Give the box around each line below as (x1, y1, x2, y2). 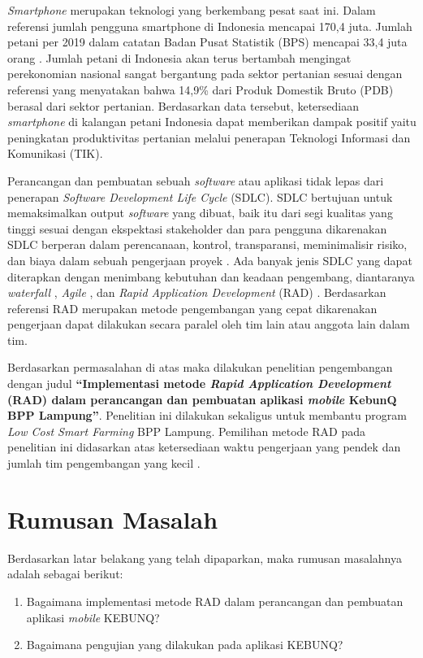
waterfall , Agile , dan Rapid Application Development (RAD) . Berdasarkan (7, 284, 386, 301)
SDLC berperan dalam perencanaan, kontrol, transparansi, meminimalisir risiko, (7, 236, 408, 253)
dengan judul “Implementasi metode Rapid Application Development (7, 375, 391, 392)
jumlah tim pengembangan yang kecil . (7, 455, 201, 472)
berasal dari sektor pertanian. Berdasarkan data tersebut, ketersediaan (7, 97, 359, 114)
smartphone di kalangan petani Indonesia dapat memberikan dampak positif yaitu (7, 113, 417, 130)
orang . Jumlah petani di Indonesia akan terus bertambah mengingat (7, 49, 352, 66)
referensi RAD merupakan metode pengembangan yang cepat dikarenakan (7, 299, 378, 316)
